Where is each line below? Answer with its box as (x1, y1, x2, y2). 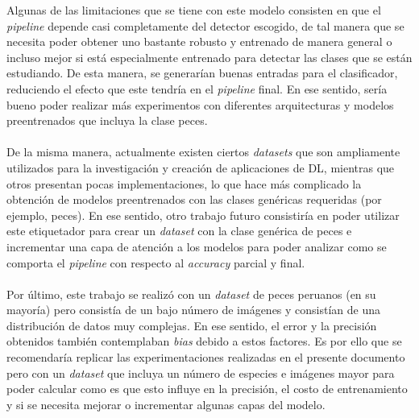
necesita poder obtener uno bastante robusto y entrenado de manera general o (6, 33, 392, 50)
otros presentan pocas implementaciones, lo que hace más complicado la (6, 175, 362, 192)
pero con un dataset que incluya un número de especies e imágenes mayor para (6, 364, 395, 381)
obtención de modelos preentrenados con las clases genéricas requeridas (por (6, 191, 382, 208)
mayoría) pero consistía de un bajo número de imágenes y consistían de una (6, 301, 381, 318)
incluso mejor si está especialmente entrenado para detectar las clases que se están (6, 48, 413, 65)
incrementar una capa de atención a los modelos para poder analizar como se (6, 238, 387, 255)
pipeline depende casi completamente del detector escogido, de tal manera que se (6, 17, 404, 34)
